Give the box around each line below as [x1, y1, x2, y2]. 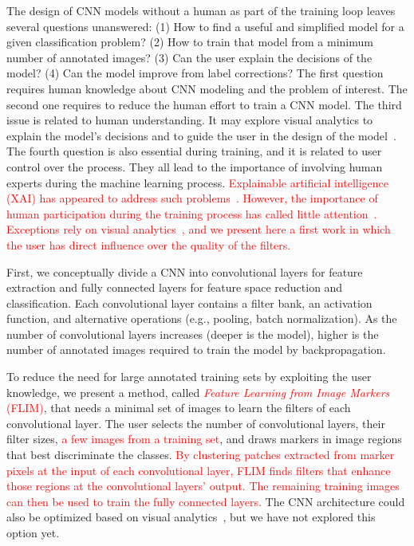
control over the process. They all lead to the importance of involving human [6, 158, 383, 175]
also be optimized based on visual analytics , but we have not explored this [6, 509, 376, 525]
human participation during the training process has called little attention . [6, 205, 377, 222]
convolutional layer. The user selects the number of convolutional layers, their [6, 414, 385, 431]
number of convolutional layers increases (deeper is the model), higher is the [6, 325, 379, 342]
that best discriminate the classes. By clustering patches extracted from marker [6, 446, 395, 463]
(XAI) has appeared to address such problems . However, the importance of [6, 190, 378, 206]
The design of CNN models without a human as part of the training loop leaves [6, 2, 396, 18]
